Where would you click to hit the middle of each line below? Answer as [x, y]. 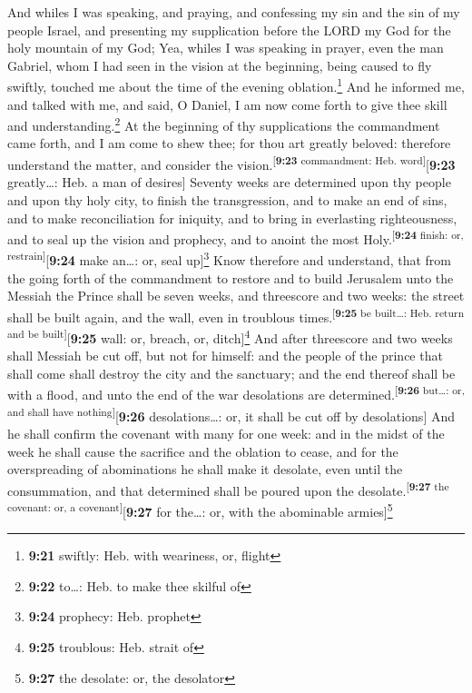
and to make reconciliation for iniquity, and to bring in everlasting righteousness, [232, 218]
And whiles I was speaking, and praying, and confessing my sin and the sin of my [234, 12]
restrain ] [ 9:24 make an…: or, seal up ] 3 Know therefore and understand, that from [230, 258]
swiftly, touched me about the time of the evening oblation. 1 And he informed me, [236, 85]
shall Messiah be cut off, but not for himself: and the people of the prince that [225, 356]
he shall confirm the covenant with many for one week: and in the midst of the [226, 433]
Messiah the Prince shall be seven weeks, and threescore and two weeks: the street [236, 296]
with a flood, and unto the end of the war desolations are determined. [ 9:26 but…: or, [236, 393]
